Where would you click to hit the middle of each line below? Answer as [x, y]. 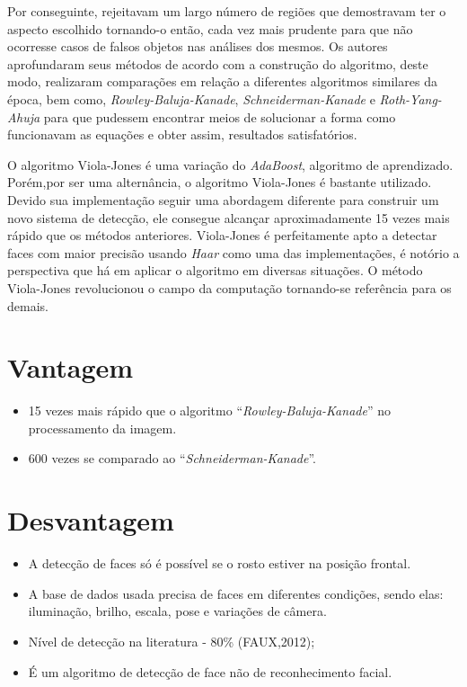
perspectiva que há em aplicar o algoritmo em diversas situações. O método [215, 270]
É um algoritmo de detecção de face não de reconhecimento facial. [210, 671]
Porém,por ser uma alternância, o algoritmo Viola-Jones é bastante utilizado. [220, 182]
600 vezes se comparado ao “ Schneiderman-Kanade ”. [172, 458]
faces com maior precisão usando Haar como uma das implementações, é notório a [233, 252]
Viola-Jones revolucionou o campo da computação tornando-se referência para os [229, 287]
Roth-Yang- [410, 98]
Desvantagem [91, 520]
